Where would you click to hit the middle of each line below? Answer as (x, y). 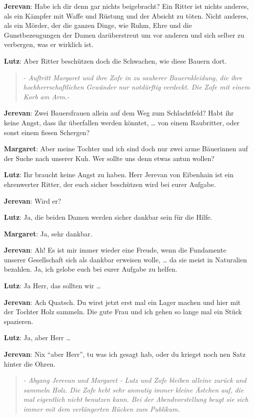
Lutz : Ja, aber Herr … (37, 337)
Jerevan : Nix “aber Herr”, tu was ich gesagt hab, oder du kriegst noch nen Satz (125, 354)
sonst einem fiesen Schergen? (47, 132)
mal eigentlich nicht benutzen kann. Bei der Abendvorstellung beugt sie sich (136, 399)
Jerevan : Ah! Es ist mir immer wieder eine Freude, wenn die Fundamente (115, 250)
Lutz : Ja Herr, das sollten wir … (53, 286)
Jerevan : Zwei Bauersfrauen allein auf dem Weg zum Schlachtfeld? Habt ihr (119, 113)
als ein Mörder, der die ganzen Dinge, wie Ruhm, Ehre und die (98, 25)
